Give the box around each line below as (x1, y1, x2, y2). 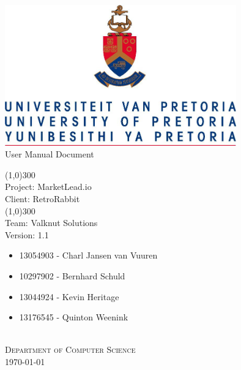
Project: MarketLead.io (5, 180, 92, 193)
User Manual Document (5, 148, 94, 160)
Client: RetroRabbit (5, 192, 80, 205)
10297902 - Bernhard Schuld (19, 269, 125, 282)
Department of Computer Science (5, 343, 136, 356)
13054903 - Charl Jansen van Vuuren (19, 249, 158, 262)
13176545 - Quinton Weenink (19, 311, 128, 323)
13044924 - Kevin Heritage (19, 290, 119, 303)
